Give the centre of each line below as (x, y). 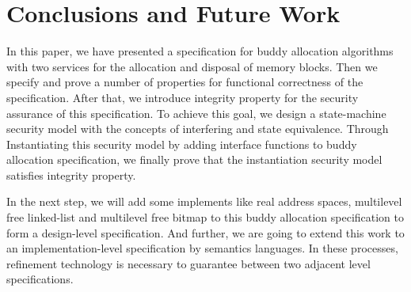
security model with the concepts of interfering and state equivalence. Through (198, 129)
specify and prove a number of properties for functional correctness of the (185, 82)
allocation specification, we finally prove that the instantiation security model (194, 159)
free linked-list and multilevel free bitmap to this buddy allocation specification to (205, 217)
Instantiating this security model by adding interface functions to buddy (182, 144)
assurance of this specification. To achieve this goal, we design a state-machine (196, 113)
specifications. (40, 279)
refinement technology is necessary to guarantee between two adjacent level (188, 263)
